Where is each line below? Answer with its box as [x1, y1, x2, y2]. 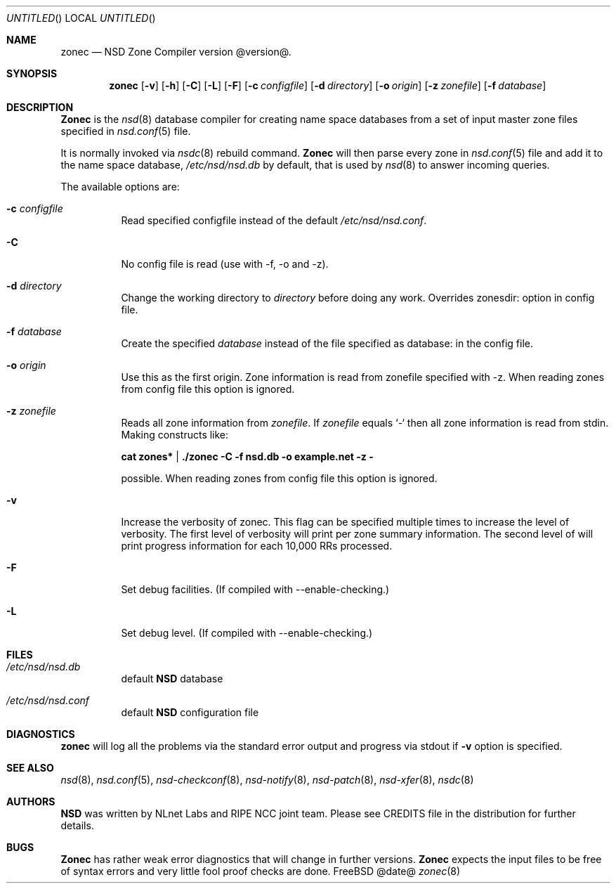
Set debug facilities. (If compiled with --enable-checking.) [121, 583, 390, 595]
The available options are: [60, 181, 180, 193]
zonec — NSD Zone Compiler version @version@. [60, 46, 291, 58]
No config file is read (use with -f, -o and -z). [121, 258, 329, 270]
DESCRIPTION [6, 101, 74, 113]
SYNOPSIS [6, 67, 58, 79]
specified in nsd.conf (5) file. [60, 125, 191, 137]
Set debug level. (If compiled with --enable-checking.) [121, 627, 373, 639]
